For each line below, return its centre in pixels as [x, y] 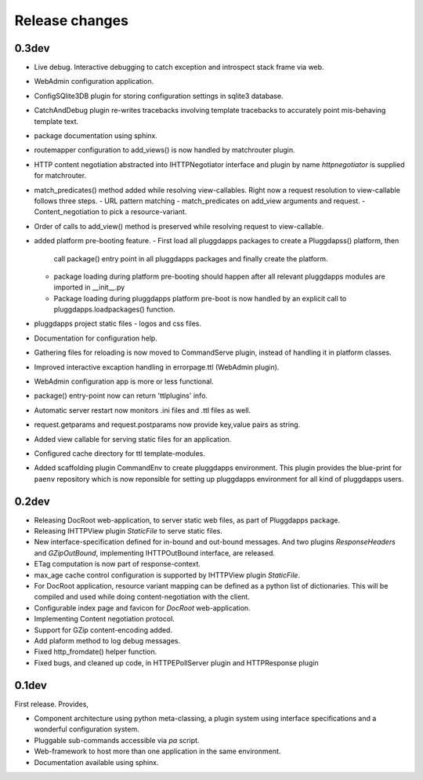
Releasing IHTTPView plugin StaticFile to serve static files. [128, 531]
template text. [56, 121]
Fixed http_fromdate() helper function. [96, 652]
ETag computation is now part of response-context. [117, 564]
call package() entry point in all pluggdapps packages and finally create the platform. [191, 258]
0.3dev [32, 48]
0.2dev [32, 501]
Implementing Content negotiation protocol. [105, 619]
